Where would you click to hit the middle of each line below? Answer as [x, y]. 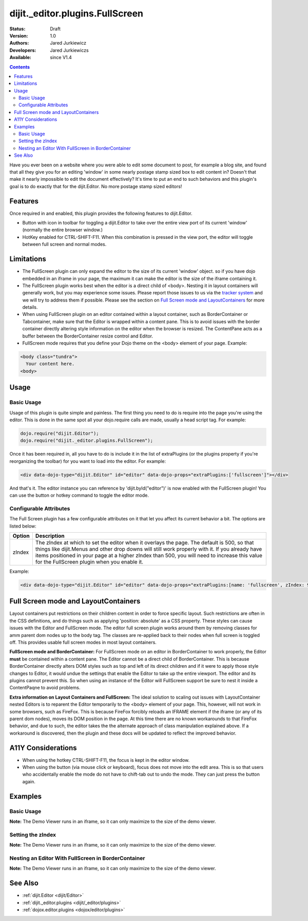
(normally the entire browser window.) [62, 230]
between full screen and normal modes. [64, 245]
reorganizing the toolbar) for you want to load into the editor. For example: [88, 461]
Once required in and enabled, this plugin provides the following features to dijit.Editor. [101, 213]
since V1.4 [61, 58]
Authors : [19, 43]
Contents [20, 67]
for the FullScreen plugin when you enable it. [89, 561]
